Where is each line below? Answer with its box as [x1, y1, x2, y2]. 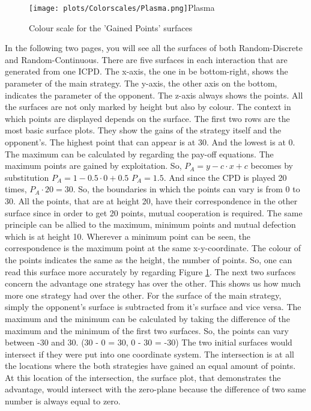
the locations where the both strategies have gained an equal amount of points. [5, 359, 296, 372]
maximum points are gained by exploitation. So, [5, 159, 182, 172]
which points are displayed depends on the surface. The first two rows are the [5, 112, 290, 124]
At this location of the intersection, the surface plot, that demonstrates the [5, 371, 281, 383]
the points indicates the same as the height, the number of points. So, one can [5, 253, 292, 266]
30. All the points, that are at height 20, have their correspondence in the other [5, 194, 298, 207]
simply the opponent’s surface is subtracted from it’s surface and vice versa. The [5, 300, 301, 313]
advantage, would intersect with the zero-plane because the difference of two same [5, 383, 306, 395]
